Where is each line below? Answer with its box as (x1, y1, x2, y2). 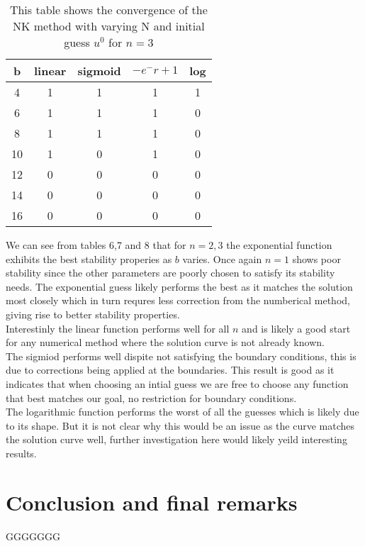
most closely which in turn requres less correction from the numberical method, (6, 293, 350, 308)
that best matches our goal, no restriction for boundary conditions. (6, 390, 297, 405)
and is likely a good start (242, 321, 351, 335)
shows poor (292, 251, 341, 266)
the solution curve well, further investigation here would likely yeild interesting (6, 432, 347, 447)
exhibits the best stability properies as (6, 251, 172, 266)
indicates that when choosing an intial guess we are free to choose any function (6, 376, 349, 391)
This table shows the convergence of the (9, 1, 208, 18)
